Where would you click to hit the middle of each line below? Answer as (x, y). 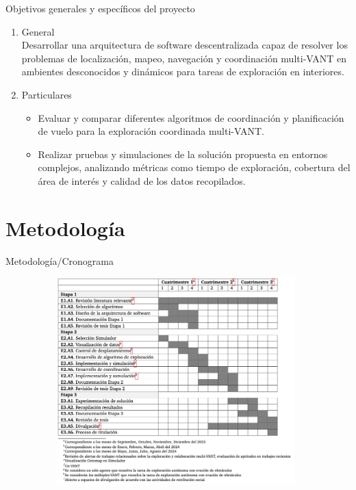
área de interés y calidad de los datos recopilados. (142, 180)
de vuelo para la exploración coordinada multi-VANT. (151, 131)
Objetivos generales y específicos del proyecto (100, 8)
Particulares (47, 94)
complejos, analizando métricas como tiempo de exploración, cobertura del (194, 167)
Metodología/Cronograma (60, 260)
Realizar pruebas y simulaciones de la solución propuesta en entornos (183, 154)
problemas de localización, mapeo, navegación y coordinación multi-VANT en (184, 58)
